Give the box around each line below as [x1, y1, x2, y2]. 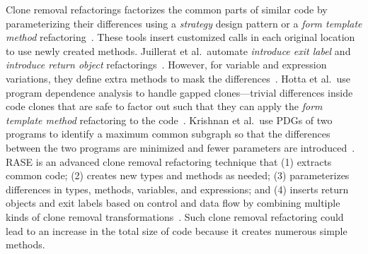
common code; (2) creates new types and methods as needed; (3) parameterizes [6, 168, 350, 183]
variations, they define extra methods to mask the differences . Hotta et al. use [6, 71, 350, 85]
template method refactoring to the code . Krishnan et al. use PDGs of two [6, 112, 333, 127]
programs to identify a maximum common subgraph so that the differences [6, 126, 330, 141]
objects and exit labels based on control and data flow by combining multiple [6, 195, 340, 210]
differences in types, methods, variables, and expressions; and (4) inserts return [6, 181, 349, 196]
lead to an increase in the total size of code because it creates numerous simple [6, 223, 347, 238]
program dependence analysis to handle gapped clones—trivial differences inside [6, 85, 353, 99]
